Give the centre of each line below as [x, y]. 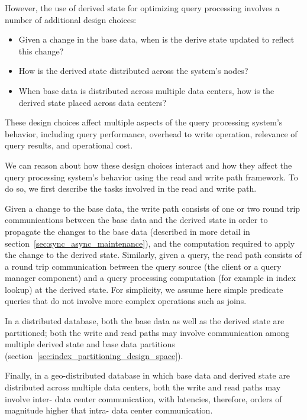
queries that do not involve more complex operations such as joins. [126, 301]
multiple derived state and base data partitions [90, 344]
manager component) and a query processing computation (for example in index [150, 278]
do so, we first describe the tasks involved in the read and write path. [131, 188]
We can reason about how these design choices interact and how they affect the [148, 165]
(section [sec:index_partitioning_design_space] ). [94, 355]
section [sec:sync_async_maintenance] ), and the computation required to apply [150, 243]
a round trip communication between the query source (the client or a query [143, 266]
